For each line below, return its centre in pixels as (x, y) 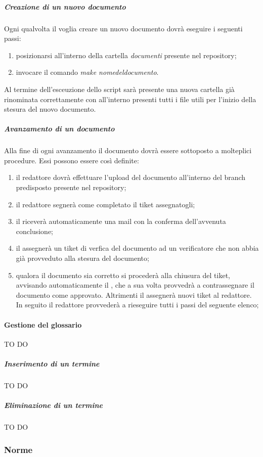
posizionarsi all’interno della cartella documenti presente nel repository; (126, 55)
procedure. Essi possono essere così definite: (72, 160)
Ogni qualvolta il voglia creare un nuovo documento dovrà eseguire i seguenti (123, 28)
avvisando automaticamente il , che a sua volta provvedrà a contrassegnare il (135, 285)
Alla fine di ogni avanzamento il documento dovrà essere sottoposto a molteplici (128, 150)
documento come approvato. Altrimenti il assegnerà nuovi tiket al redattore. (134, 294)
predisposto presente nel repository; (71, 187)
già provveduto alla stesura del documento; (82, 258)
